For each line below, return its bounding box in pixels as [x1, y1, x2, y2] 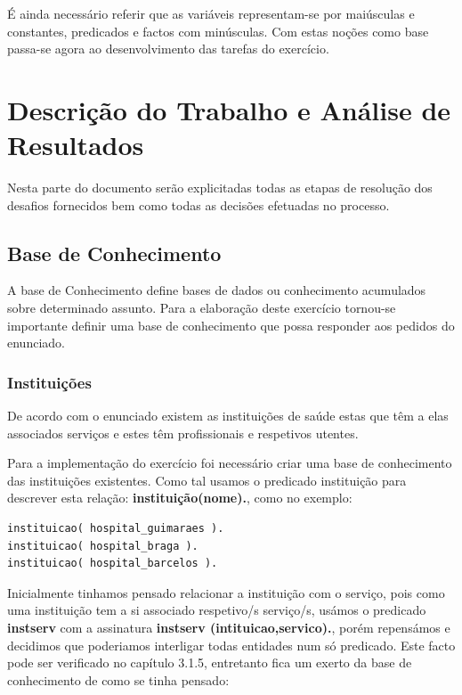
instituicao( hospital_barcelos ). [7, 557, 218, 570]
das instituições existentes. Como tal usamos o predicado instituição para [7, 470, 407, 489]
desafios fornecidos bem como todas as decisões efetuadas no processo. [7, 195, 390, 214]
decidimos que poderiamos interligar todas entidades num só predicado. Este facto [7, 635, 456, 654]
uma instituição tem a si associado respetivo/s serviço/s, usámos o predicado [7, 601, 426, 619]
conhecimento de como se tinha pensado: [7, 670, 230, 689]
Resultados [7, 127, 144, 163]
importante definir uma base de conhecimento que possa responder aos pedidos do [7, 315, 455, 334]
